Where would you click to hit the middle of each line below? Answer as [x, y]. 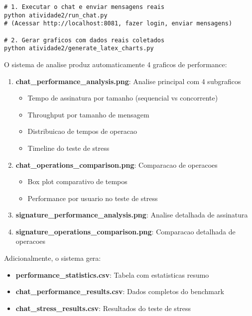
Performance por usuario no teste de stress [93, 198]
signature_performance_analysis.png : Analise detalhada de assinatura [132, 215]
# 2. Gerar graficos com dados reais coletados [84, 40]
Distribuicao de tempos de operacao [82, 131]
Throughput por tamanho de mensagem [88, 114]
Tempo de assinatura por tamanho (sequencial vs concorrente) [123, 98]
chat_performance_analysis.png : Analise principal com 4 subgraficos [128, 81]
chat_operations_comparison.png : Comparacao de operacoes [117, 164]
